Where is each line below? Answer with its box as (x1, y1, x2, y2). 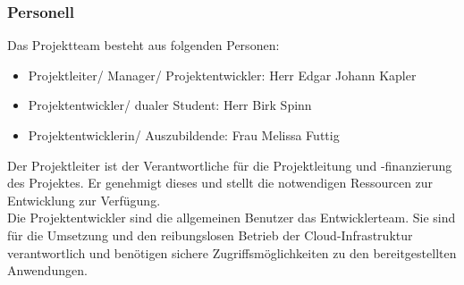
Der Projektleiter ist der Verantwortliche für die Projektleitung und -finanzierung (7, 155, 452, 174)
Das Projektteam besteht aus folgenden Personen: (7, 36, 280, 54)
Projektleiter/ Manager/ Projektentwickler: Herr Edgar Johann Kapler (28, 65, 417, 84)
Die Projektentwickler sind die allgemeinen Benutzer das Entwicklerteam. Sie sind (7, 208, 456, 227)
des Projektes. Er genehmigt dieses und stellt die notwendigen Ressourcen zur (7, 173, 434, 192)
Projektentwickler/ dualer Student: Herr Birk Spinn (28, 96, 312, 114)
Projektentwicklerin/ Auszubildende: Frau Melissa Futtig (28, 126, 340, 144)
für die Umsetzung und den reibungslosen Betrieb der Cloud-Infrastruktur (7, 225, 413, 244)
